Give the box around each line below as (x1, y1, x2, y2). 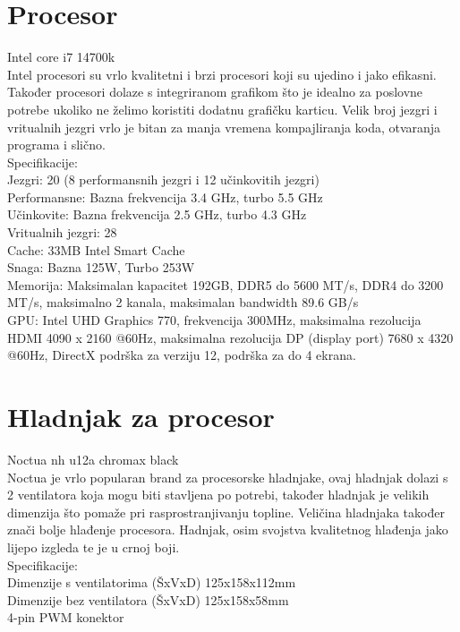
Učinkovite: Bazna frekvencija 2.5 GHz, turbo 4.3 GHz (7, 205, 307, 224)
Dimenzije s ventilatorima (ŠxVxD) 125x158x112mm (7, 573, 296, 592)
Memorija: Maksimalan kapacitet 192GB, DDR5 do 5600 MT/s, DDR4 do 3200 (7, 275, 444, 294)
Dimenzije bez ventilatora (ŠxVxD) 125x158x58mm (7, 590, 289, 609)
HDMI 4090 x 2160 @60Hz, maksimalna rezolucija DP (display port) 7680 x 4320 (7, 328, 454, 346)
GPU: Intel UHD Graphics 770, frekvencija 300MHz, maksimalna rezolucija (7, 311, 422, 329)
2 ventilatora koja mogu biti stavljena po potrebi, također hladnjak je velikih (7, 485, 430, 504)
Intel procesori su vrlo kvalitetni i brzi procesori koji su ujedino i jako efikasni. (7, 64, 437, 83)
